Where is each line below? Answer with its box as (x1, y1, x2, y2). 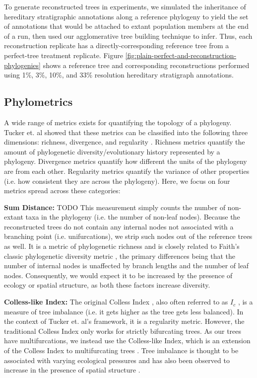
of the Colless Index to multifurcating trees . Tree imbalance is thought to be (4, 345, 239, 356)
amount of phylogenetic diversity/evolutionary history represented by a (4, 146, 220, 156)
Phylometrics (4, 94, 73, 109)
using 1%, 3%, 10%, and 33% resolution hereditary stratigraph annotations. (4, 70, 234, 80)
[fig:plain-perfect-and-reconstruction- (125, 50, 237, 60)
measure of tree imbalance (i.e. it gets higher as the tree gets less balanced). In (4, 306, 244, 316)
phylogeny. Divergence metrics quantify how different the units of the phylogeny (4, 156, 247, 166)
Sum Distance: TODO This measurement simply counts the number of (4, 202, 226, 212)
